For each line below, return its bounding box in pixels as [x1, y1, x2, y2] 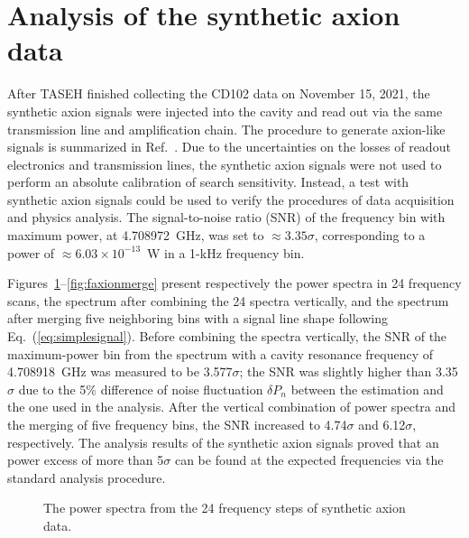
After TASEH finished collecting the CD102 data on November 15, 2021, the [7, 84, 430, 103]
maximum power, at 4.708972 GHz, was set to [7, 226, 264, 245]
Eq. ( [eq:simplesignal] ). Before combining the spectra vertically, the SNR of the [7, 327, 447, 346]
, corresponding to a [314, 226, 426, 245]
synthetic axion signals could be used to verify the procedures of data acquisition [7, 190, 455, 209]
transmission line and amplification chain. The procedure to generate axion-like [7, 119, 446, 138]
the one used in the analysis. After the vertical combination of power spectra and [7, 397, 456, 416]
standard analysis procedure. [7, 468, 166, 487]
